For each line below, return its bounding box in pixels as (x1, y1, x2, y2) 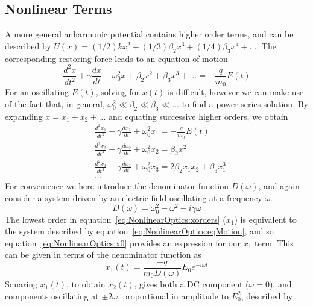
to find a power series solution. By (182, 97, 309, 110)
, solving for (95, 86, 140, 98)
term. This (255, 236, 294, 249)
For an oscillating (5, 86, 69, 98)
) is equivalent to (234, 213, 297, 225)
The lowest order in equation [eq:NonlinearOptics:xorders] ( (5, 213, 226, 225)
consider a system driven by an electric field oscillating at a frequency (5, 191, 262, 204)
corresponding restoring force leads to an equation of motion (5, 52, 228, 64)
